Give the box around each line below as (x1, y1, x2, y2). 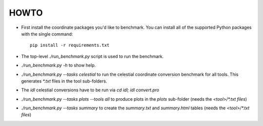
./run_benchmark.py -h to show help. (21, 63, 96, 68)
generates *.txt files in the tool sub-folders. (21, 78, 107, 84)
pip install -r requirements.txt (30, 42, 110, 48)
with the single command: (21, 31, 73, 37)
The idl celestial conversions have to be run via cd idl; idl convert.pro (21, 87, 159, 93)
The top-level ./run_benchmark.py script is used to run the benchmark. (21, 53, 164, 59)
